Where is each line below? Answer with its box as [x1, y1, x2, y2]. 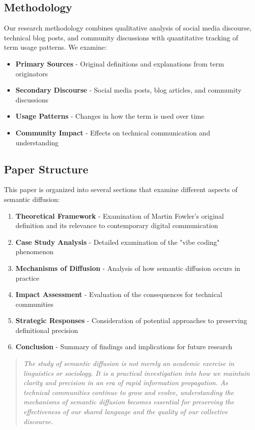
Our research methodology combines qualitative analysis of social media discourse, [4, 23, 252, 33]
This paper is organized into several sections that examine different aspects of [4, 184, 238, 195]
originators [15, 68, 48, 78]
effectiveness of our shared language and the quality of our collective [23, 406, 228, 417]
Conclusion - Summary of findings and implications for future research [15, 341, 232, 352]
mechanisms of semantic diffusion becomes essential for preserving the [23, 397, 234, 407]
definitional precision [15, 325, 78, 335]
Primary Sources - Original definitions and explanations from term [15, 58, 224, 68]
